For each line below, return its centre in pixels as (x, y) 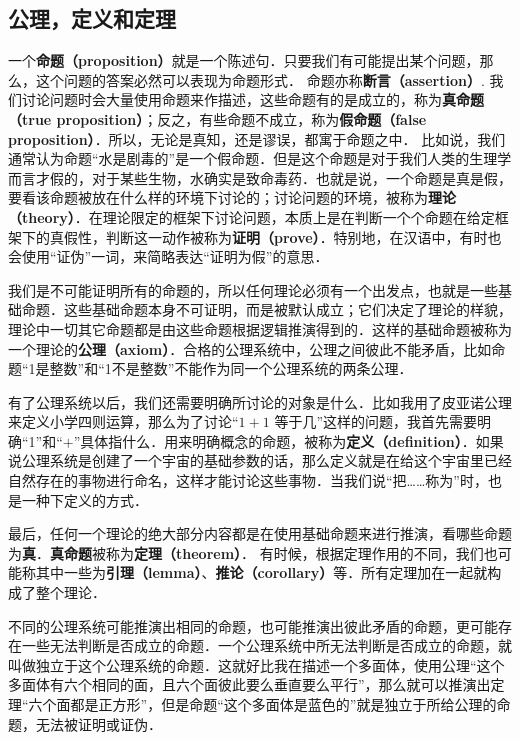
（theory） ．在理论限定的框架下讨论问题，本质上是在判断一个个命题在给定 (251, 216)
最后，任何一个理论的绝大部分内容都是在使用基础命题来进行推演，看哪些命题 (260, 533)
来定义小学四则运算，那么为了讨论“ (123, 421)
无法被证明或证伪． (98, 723)
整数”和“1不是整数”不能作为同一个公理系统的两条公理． (231, 368)
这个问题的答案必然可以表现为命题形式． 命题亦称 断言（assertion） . (260, 79)
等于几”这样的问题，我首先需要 (376, 421)
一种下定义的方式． (84, 499)
